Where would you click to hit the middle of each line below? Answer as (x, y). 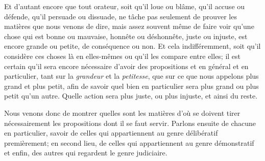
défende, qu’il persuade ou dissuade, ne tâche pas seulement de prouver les (121, 16)
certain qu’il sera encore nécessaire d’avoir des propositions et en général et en (126, 66)
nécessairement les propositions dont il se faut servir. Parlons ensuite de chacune (130, 123)
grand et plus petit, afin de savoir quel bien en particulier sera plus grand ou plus (131, 86)
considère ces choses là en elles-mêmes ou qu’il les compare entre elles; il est (123, 56)
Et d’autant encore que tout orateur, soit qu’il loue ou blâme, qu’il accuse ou (125, 6)
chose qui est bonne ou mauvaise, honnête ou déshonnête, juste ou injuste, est (126, 36)
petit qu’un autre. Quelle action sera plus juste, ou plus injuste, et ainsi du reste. (131, 96)
